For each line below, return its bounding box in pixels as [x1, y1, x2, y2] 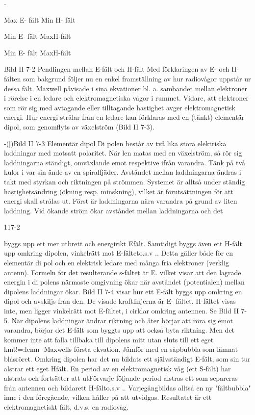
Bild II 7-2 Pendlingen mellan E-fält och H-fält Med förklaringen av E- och [4, 64, 229, 74]
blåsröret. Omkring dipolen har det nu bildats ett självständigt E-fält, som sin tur [4, 354, 251, 363]
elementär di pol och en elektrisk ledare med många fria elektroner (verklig [4, 258, 229, 268]
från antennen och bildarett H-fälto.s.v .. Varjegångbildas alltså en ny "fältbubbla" [4, 382, 251, 392]
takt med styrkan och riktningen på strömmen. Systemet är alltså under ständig [4, 176, 245, 186]
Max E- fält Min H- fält [4, 14, 76, 25]
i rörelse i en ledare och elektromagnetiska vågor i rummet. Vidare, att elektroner [4, 93, 249, 103]
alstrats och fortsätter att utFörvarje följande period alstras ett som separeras [4, 373, 238, 383]
